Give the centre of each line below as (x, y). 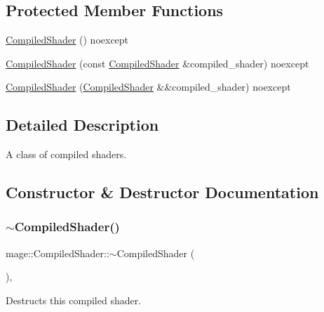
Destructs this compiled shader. (74, 300)
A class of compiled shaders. (66, 154)
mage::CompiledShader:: (58, 253)
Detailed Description (82, 125)
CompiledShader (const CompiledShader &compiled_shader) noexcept (157, 63)
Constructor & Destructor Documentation (162, 192)
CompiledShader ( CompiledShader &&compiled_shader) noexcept (148, 87)
